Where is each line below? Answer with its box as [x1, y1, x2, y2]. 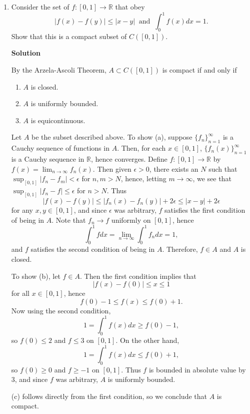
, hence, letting [120, 173, 166, 184]
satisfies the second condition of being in [30, 244, 155, 254]
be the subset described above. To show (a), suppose [31, 132, 192, 142]
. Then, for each [117, 143, 166, 153]
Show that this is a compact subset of [11, 31, 127, 41]
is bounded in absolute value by [148, 364, 246, 374]
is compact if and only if [162, 65, 237, 75]
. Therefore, [162, 244, 198, 254]
